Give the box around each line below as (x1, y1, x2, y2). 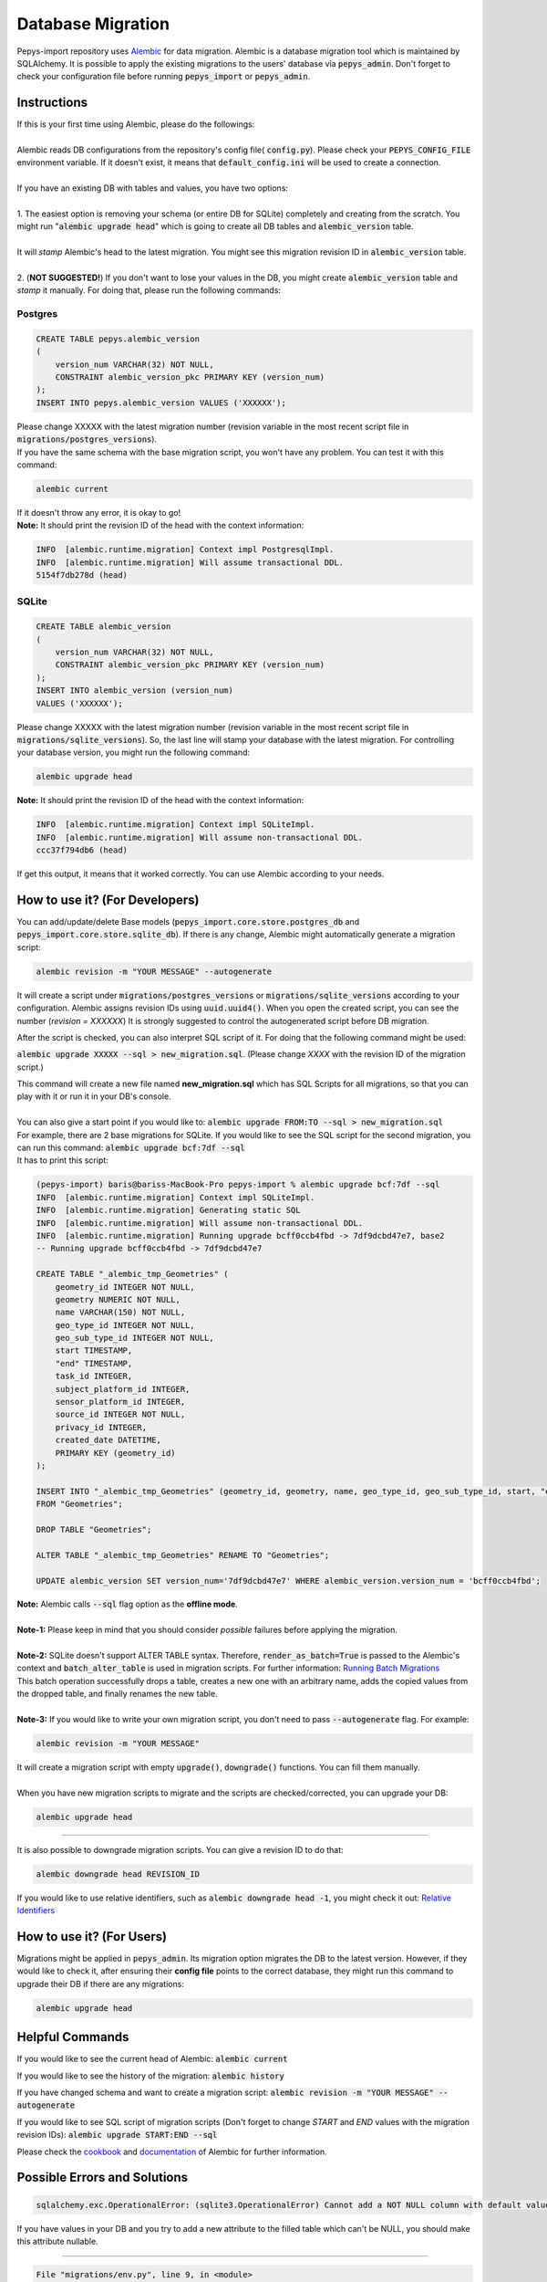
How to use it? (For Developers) (16, 892, 200, 907)
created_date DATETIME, (55, 1435, 161, 1446)
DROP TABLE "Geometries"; (36, 1524, 152, 1534)
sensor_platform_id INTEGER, (55, 1397, 186, 1408)
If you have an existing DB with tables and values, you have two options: (16, 183, 289, 194)
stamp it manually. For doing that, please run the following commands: (16, 285, 282, 296)
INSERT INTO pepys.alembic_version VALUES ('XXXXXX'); (36, 397, 286, 408)
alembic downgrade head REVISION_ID (36, 1869, 201, 1879)
